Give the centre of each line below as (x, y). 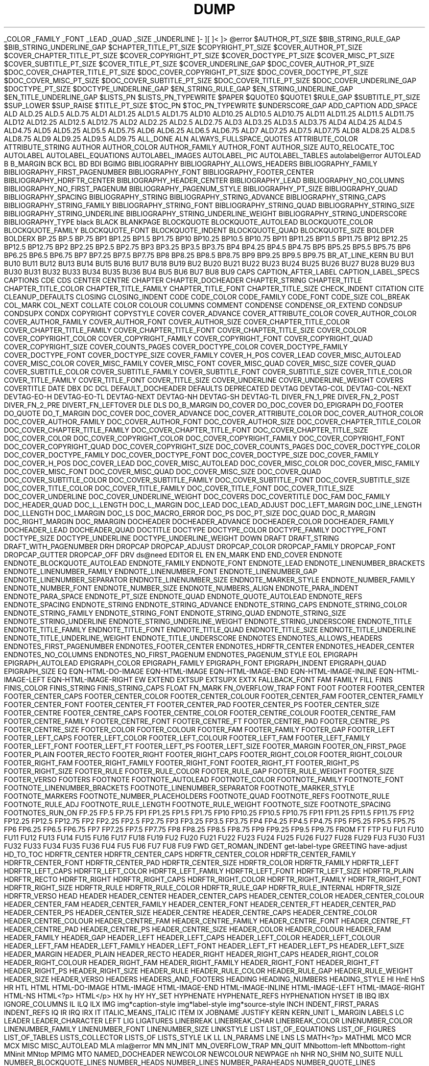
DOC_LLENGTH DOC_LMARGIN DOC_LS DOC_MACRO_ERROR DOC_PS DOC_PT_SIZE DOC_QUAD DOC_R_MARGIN (190, 513)
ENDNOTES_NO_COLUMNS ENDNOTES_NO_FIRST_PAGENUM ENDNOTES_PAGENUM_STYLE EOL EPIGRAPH (181, 654)
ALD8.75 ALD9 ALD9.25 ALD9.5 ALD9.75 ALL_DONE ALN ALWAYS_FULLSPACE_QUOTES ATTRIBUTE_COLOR (181, 139)
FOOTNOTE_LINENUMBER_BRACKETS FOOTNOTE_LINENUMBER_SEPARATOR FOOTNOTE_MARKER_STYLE (179, 788)
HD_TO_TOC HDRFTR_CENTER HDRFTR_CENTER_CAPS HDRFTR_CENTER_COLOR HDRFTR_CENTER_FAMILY (180, 854)
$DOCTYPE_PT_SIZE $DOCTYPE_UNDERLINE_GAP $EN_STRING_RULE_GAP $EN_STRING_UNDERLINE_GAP (179, 89)
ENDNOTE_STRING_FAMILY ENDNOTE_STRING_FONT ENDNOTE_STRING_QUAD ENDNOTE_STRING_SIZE (175, 613)
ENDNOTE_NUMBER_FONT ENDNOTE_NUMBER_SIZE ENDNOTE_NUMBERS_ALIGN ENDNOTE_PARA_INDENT (181, 588)
